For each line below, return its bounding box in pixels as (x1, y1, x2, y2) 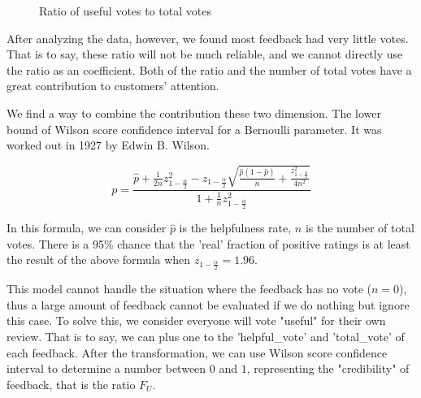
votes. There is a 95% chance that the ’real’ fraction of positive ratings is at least (7, 235, 410, 252)
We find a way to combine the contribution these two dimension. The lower (7, 104, 382, 121)
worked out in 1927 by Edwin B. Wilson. (7, 136, 210, 154)
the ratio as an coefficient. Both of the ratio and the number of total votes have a (7, 61, 412, 78)
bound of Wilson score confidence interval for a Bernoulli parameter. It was (7, 120, 382, 137)
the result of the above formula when (7, 251, 191, 268)
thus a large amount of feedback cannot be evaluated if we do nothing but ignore (7, 296, 410, 313)
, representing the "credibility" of (246, 360, 410, 377)
